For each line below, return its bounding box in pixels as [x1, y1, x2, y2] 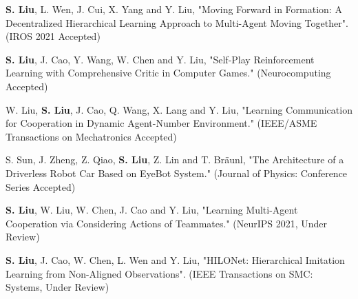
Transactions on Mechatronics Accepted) [6, 129, 177, 143]
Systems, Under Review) [6, 280, 109, 294]
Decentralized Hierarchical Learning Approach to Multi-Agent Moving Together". [6, 15, 348, 30]
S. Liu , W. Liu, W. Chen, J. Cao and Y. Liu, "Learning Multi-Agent [6, 203, 298, 217]
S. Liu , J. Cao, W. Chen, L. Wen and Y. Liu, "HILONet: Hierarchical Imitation [6, 252, 345, 267]
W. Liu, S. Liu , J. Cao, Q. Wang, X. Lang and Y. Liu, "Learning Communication [6, 102, 352, 116]
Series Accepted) [6, 179, 76, 194]
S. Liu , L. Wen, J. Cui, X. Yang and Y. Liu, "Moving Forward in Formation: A [6, 2, 342, 16]
